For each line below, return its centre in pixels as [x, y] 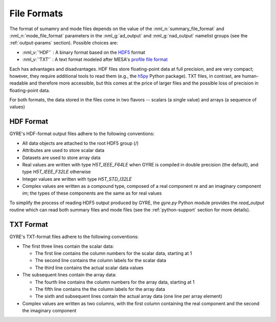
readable [19, 83]
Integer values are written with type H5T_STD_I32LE [77, 179]
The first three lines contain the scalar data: [68, 246]
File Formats [36, 13]
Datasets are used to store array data [61, 157]
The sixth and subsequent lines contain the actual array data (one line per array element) [129, 296]
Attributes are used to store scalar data [63, 151]
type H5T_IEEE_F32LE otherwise [57, 172]
